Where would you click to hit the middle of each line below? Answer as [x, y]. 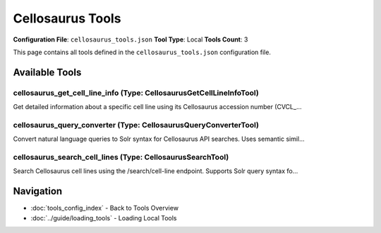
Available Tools [47, 72]
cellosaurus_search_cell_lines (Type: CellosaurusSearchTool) [121, 157]
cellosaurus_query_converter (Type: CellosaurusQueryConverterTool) [136, 125]
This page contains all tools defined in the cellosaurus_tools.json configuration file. [142, 52]
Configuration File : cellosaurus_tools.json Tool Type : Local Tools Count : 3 [131, 39]
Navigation [38, 191]
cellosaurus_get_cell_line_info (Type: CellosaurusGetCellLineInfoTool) [136, 93]
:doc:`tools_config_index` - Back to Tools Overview [105, 208]
